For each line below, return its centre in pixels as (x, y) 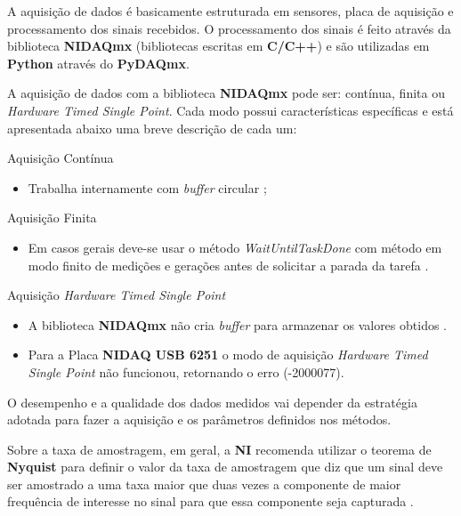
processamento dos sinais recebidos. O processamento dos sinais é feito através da (229, 28)
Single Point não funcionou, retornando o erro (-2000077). (186, 371)
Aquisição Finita (52, 218)
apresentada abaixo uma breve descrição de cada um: (152, 128)
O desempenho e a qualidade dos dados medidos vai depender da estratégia (212, 402)
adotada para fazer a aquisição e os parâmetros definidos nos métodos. (199, 419)
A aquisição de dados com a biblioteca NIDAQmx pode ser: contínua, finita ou (226, 93)
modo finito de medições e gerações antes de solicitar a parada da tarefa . (228, 265)
